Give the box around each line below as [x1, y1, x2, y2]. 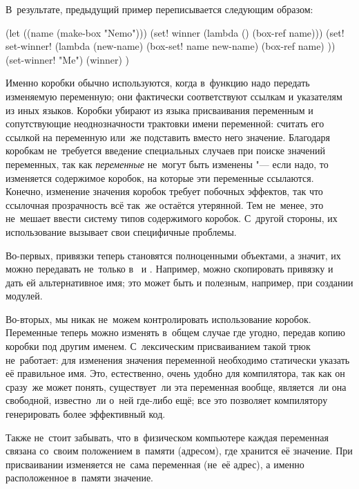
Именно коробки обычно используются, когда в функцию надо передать [6, 75, 310, 90]
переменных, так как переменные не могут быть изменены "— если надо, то [6, 156, 329, 171]
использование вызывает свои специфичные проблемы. [6, 224, 237, 239]
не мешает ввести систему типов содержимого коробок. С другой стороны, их [6, 211, 338, 225]
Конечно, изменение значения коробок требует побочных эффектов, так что [6, 184, 323, 199]
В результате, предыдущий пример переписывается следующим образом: [6, 2, 313, 16]
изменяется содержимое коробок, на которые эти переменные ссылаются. [6, 170, 314, 185]
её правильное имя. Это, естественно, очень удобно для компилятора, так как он [6, 366, 345, 380]
